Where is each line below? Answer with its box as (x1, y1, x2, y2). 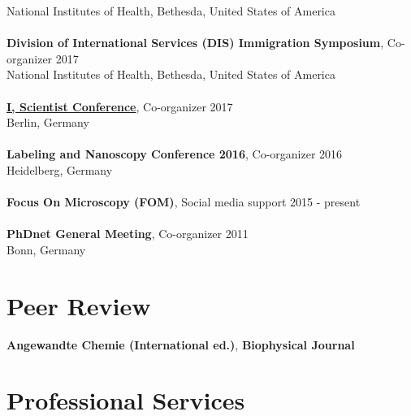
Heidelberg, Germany (6, 161, 113, 178)
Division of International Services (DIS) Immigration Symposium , (6, 34, 384, 51)
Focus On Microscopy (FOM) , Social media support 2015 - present (6, 193, 361, 210)
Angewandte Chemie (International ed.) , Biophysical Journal (6, 336, 355, 353)
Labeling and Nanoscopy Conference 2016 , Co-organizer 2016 (6, 145, 343, 162)
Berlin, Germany (6, 114, 89, 131)
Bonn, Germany (6, 240, 86, 258)
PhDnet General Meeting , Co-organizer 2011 (6, 225, 249, 242)
